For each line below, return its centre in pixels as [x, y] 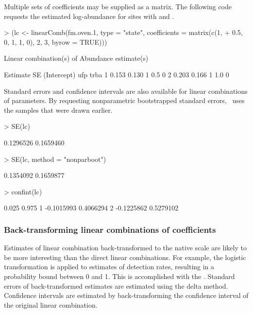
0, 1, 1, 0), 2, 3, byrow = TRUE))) [56, 42]
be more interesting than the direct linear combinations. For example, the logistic [125, 257]
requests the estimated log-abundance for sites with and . [89, 16]
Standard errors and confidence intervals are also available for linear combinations [126, 91]
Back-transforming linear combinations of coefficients [110, 229]
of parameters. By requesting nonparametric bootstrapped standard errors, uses [124, 100]
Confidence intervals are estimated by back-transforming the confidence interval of [126, 295]
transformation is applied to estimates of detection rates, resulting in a [109, 267]
